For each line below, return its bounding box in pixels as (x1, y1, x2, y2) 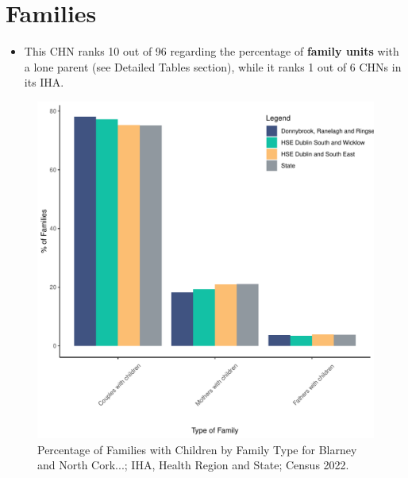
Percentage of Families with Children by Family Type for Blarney (37, 441, 357, 457)
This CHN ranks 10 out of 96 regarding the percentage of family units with (24, 43, 399, 60)
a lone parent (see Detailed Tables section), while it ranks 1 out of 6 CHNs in (24, 58, 402, 75)
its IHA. (24, 74, 64, 91)
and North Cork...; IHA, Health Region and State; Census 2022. (37, 457, 349, 473)
